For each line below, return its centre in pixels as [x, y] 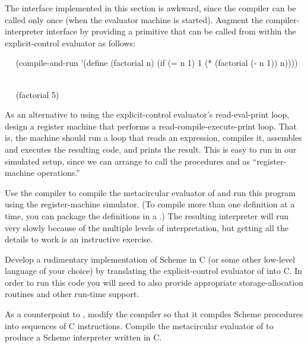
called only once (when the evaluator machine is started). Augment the [134, 19]
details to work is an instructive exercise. [79, 239]
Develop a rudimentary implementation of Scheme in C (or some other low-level [150, 259]
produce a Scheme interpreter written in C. [83, 337]
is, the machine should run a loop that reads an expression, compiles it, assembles [153, 138]
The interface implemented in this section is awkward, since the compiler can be [150, 8]
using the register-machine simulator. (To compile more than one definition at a [150, 204]
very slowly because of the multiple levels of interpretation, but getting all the [147, 227]
